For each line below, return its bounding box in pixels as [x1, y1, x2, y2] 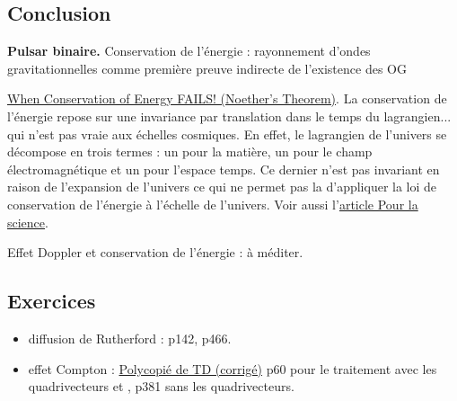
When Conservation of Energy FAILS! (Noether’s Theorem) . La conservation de [7, 89, 447, 108]
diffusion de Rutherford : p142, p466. [28, 328, 232, 347]
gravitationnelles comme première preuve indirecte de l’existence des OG [7, 58, 407, 77]
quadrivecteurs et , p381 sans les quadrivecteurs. [28, 377, 294, 396]
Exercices [7, 287, 96, 315]
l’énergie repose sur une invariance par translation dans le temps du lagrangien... [7, 106, 452, 125]
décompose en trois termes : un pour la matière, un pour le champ [7, 142, 373, 161]
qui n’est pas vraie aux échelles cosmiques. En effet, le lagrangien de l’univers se [7, 124, 447, 143]
